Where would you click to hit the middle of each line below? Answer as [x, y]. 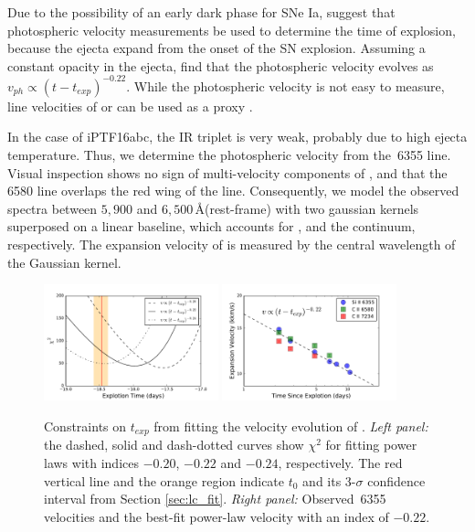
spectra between [53, 208]
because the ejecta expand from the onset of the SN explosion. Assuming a [216, 48]
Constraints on [85, 426]
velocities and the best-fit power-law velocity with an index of [216, 516]
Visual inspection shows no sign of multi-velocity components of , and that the [227, 172]
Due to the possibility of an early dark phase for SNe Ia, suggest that [201, 12]
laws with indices [91, 463]
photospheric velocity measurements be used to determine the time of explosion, [232, 30]
